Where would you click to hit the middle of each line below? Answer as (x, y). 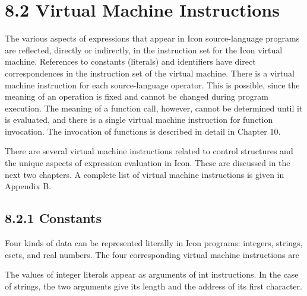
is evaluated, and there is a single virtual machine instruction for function (139, 120)
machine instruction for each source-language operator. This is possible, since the (152, 85)
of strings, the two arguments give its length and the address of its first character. (153, 286)
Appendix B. (28, 186)
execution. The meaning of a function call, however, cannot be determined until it (154, 108)
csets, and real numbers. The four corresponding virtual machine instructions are (152, 254)
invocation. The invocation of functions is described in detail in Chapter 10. (143, 131)
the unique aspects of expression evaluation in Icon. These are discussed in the (148, 163)
